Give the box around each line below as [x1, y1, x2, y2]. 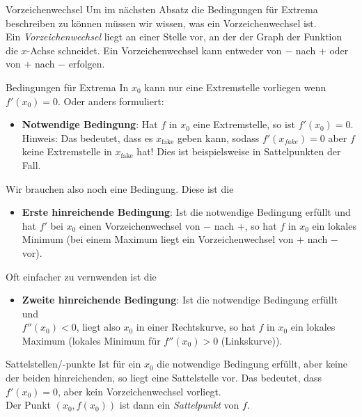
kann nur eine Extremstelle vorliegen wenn [144, 79, 326, 94]
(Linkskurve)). [221, 333, 283, 347]
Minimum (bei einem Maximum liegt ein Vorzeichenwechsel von [22, 232, 294, 246]
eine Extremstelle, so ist [193, 117, 295, 132]
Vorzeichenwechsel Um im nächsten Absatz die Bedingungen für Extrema [6, 2, 318, 16]
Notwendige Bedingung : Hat [22, 117, 158, 132]
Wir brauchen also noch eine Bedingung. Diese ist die [6, 181, 234, 196]
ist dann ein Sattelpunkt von [119, 398, 239, 412]
